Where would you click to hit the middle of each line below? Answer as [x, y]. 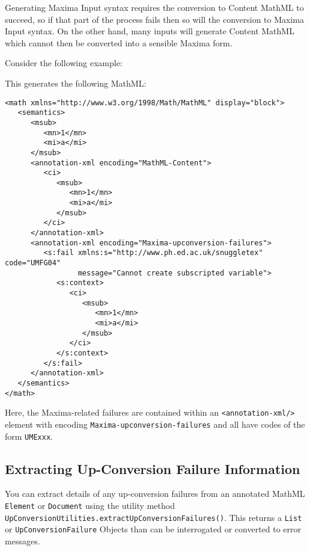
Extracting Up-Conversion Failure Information [153, 468]
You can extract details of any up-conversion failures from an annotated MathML [155, 494]
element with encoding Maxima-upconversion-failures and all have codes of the [155, 424]
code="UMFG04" [33, 263]
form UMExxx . [29, 436]
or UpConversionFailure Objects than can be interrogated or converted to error [153, 529]
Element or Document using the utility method [90, 506]
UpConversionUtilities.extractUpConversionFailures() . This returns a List [153, 517]
